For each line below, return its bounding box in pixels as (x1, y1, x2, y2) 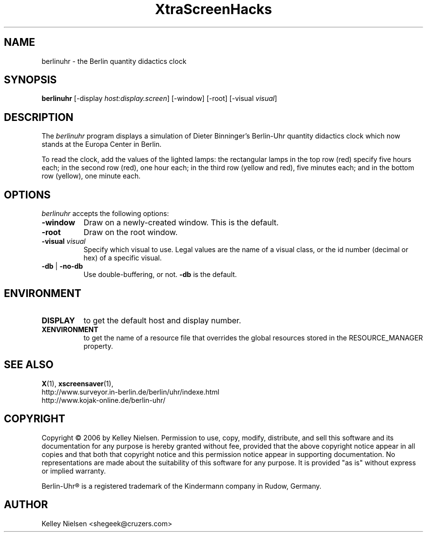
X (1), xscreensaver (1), (41, 379, 114, 388)
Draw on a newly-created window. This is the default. (83, 218, 279, 228)
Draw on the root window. (83, 227, 178, 238)
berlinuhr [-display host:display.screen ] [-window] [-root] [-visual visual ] (41, 94, 277, 103)
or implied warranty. (41, 466, 106, 475)
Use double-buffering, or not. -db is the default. (83, 270, 237, 279)
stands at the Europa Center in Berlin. (41, 140, 162, 149)
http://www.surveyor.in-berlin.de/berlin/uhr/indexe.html (41, 387, 219, 396)
